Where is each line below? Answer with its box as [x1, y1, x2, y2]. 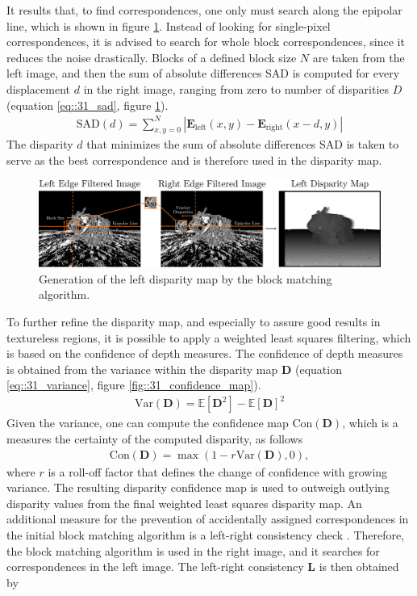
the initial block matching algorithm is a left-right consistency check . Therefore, [6, 527, 405, 544]
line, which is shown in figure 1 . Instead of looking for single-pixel [6, 17, 331, 34]
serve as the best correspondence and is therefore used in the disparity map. [6, 152, 382, 169]
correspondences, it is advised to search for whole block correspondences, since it [6, 33, 405, 50]
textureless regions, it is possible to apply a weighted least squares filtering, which [6, 329, 411, 346]
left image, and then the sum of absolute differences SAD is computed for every [6, 65, 400, 82]
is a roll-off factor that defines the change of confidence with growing [48, 463, 388, 480]
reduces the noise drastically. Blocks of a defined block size [6, 48, 297, 65]
